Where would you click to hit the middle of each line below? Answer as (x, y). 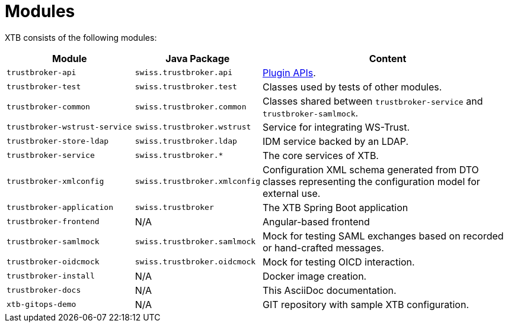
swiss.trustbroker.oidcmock (195, 262)
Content (388, 58)
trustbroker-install (51, 276)
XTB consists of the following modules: (81, 37)
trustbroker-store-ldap (58, 141)
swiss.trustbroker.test (186, 87)
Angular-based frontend (316, 221)
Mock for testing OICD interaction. (338, 262)
